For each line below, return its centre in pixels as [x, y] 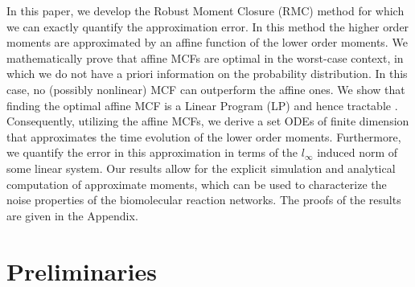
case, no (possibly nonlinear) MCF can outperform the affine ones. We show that [206, 89]
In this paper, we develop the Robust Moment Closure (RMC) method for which [205, 10]
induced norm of [357, 152]
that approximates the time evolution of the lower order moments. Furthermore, [204, 136]
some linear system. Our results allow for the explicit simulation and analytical [201, 168]
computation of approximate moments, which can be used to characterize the [197, 184]
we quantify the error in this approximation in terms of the [152, 152]
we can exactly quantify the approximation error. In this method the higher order [208, 26]
